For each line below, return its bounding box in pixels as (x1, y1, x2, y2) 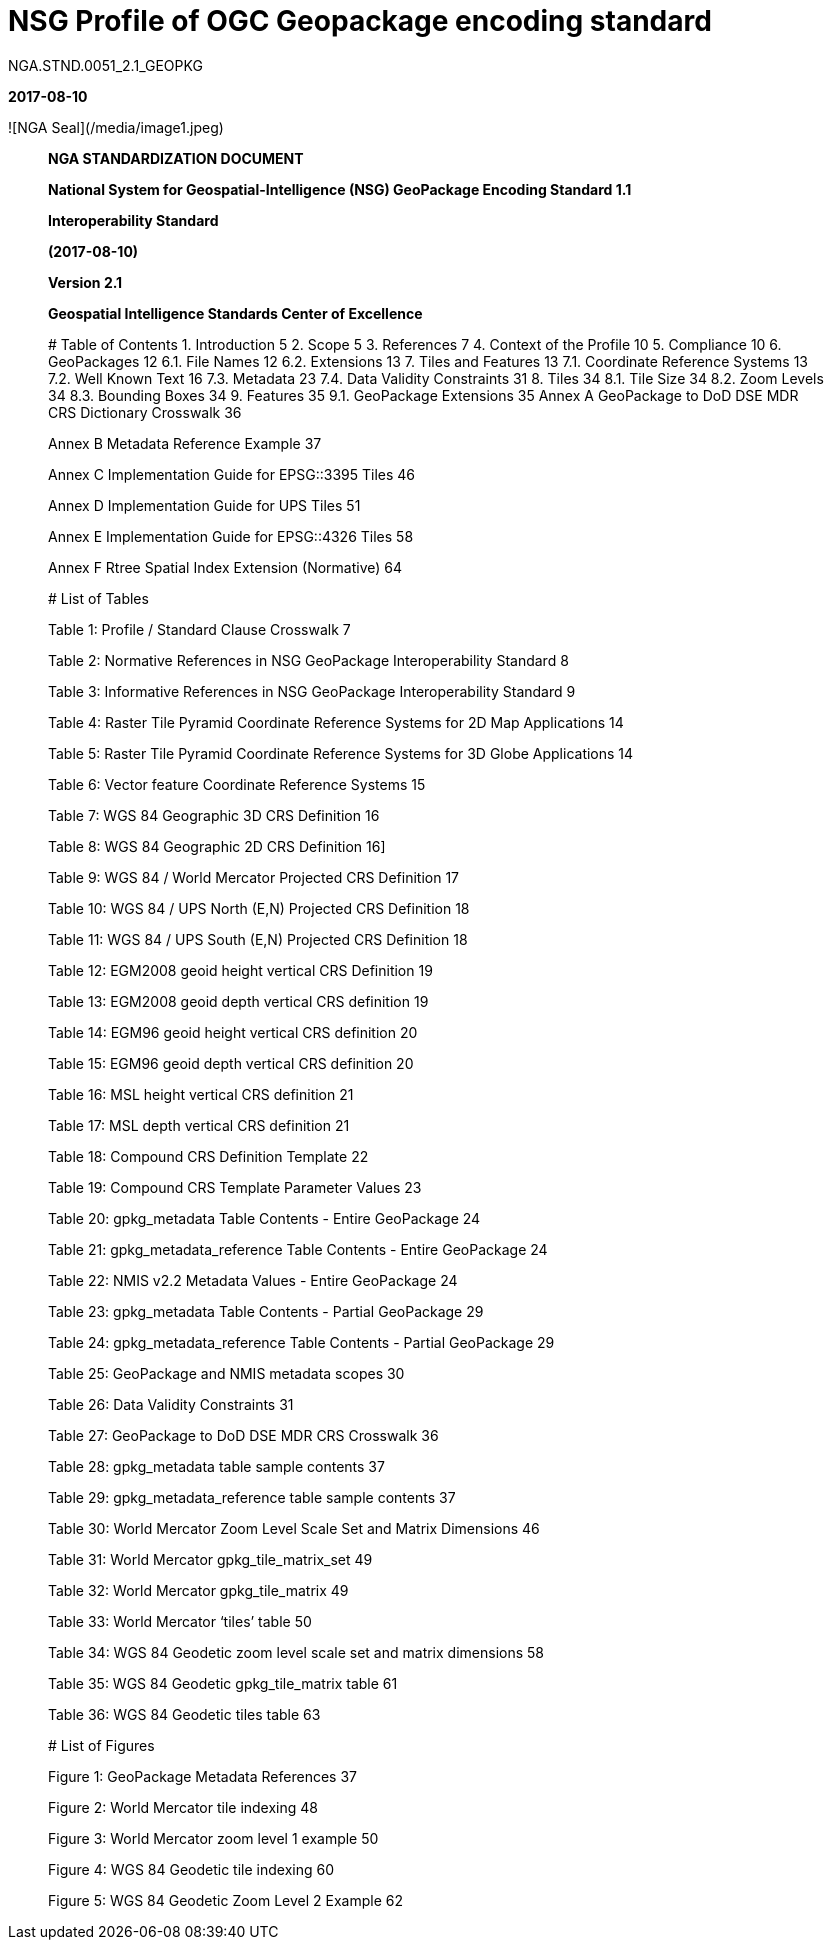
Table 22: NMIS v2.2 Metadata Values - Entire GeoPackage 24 (48, 1271, 458, 1289)
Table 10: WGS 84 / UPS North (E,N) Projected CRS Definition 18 (48, 899, 470, 917)
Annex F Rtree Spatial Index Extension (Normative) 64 (48, 558, 403, 576)
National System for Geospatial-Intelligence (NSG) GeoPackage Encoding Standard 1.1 (48, 180, 632, 198)
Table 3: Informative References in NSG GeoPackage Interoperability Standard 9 (48, 682, 576, 700)
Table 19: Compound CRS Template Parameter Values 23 (48, 1178, 422, 1196)
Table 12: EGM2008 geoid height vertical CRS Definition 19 (48, 961, 433, 979)
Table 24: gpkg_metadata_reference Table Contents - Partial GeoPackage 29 (48, 1333, 555, 1351)
